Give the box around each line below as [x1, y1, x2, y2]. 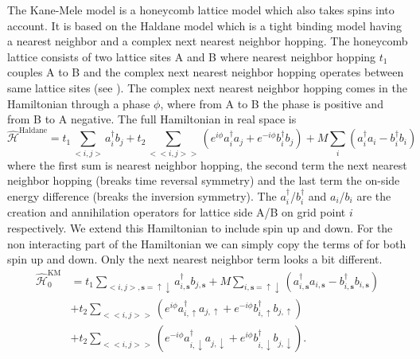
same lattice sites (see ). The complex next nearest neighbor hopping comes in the [7, 79, 407, 96]
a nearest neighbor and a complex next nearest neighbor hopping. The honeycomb [7, 33, 408, 49]
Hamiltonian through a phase [7, 95, 150, 111]
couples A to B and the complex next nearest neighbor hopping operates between [7, 64, 404, 80]
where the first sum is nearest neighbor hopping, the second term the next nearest [7, 156, 407, 173]
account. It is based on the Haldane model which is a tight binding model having [7, 17, 402, 33]
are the [356, 187, 391, 204]
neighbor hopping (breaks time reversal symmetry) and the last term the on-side [7, 172, 400, 189]
